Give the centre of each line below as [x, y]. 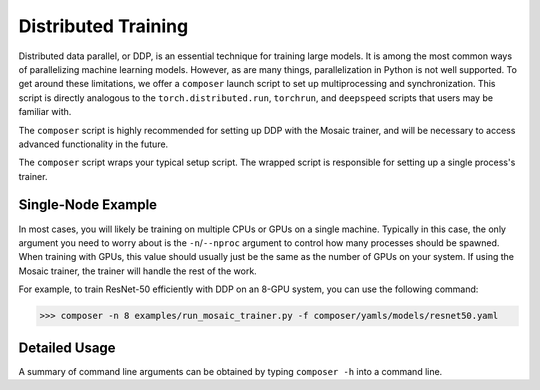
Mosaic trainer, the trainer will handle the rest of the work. [137, 271]
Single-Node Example [88, 205]
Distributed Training [103, 26]
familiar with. [45, 112]
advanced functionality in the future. [93, 144]
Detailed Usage [67, 347]
